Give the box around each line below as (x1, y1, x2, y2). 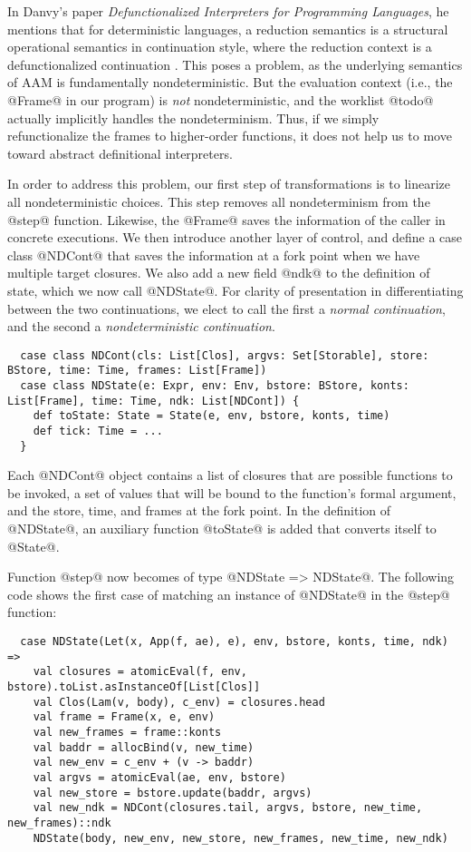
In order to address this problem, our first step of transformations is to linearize (7, 174, 451, 193)
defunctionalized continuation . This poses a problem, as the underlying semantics (7, 54, 463, 73)
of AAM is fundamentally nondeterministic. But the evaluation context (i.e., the (7, 73, 453, 92)
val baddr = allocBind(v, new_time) (33, 740, 255, 754)
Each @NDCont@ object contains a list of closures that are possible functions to (7, 465, 453, 485)
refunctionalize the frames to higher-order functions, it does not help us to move (7, 126, 452, 145)
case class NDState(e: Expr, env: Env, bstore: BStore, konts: (20, 379, 409, 392)
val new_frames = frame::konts (33, 725, 222, 739)
